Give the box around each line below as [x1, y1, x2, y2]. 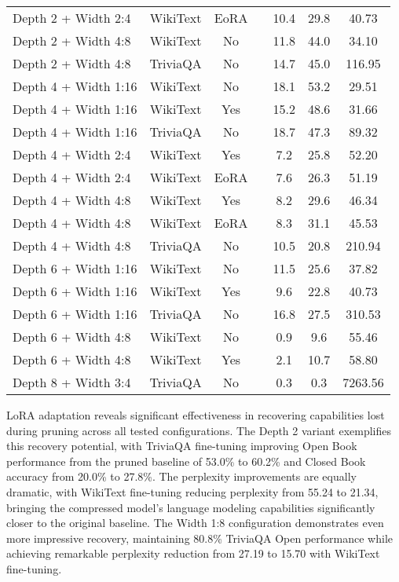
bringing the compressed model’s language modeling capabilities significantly [6, 499, 375, 515]
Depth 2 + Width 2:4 [13, 9, 131, 27]
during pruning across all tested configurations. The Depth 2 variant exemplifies [6, 422, 392, 438]
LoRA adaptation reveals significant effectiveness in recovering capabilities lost [6, 407, 385, 423]
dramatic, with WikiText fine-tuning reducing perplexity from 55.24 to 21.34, [6, 483, 379, 500]
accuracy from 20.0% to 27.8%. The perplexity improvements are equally [6, 468, 357, 485]
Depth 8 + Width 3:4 [13, 373, 131, 391]
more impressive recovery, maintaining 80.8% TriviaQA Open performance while [6, 529, 393, 546]
